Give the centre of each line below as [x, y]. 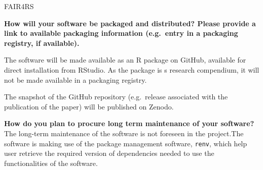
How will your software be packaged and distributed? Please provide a [130, 23]
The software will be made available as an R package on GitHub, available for [125, 60]
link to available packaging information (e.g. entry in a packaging [121, 33]
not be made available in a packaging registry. [76, 79]
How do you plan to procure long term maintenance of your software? [129, 123]
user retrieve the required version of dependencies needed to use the [109, 153]
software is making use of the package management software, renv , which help [126, 143]
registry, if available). [42, 43]
